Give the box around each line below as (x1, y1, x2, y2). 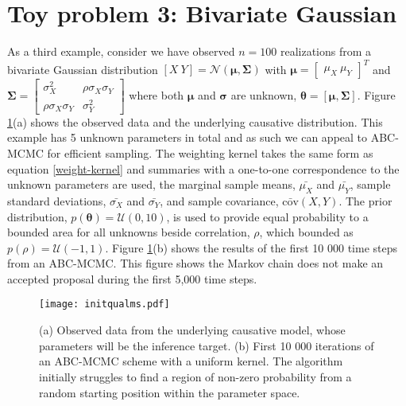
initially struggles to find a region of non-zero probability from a (39, 368, 352, 385)
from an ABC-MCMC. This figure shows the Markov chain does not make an (7, 255, 384, 271)
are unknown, (230, 86, 297, 103)
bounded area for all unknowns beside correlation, (7, 224, 250, 240)
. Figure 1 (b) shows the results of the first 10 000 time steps (105, 239, 397, 256)
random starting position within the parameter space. (39, 384, 300, 400)
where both (129, 86, 184, 103)
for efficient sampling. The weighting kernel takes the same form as (47, 144, 373, 161)
